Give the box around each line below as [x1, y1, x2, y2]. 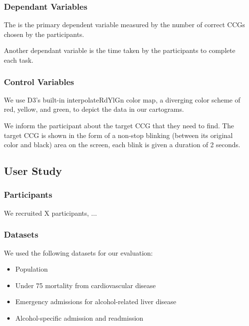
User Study [4, 163, 62, 178]
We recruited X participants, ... [4, 207, 97, 218]
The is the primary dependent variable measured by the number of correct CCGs [4, 19, 245, 30]
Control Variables [4, 75, 74, 87]
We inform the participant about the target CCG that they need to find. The [4, 120, 234, 130]
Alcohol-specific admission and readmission [15, 312, 144, 323]
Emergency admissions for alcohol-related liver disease [15, 296, 177, 307]
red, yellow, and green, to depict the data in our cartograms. [4, 104, 184, 114]
